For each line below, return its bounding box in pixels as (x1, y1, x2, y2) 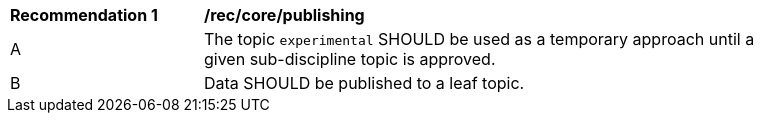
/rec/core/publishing (204, 5, 365, 25)
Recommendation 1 (10, 5, 158, 25)
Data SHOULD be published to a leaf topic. (204, 73, 525, 93)
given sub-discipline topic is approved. (204, 49, 496, 69)
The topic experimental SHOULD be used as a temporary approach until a (204, 29, 755, 49)
